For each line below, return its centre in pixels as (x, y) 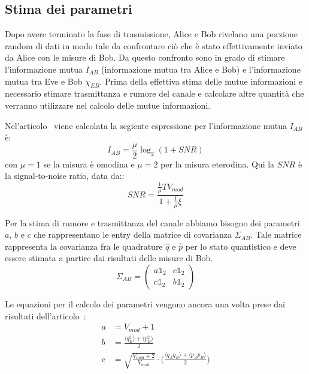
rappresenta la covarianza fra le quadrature (84, 246)
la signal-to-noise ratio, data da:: (65, 176)
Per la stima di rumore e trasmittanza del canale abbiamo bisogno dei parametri (152, 222)
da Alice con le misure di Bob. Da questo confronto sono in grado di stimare (145, 57)
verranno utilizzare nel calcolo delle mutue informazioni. (108, 105)
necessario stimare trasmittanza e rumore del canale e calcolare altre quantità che (154, 93)
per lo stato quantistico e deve (241, 246)
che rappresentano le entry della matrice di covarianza (133, 234)
